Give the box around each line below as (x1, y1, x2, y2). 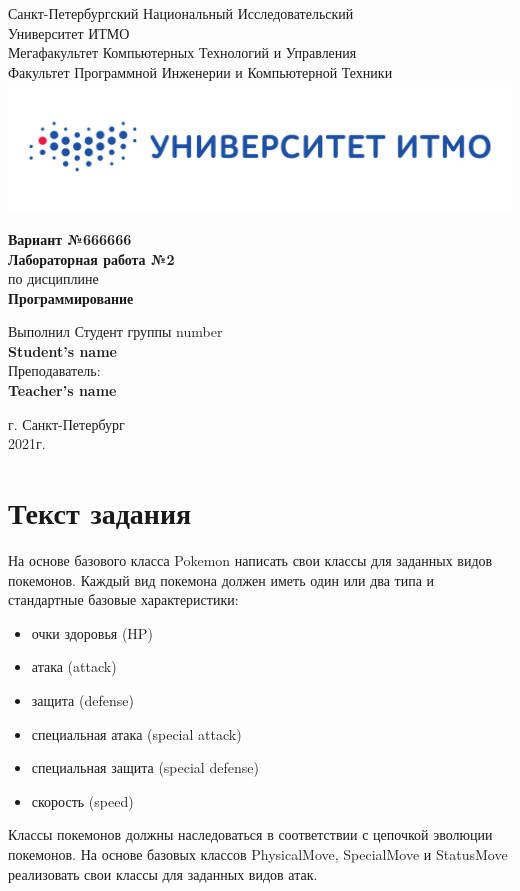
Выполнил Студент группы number (8, 321, 223, 342)
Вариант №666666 (8, 228, 132, 249)
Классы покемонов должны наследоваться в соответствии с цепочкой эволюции (8, 824, 493, 845)
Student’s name (8, 340, 117, 361)
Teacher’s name (8, 380, 117, 401)
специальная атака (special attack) (31, 723, 242, 744)
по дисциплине (8, 268, 99, 289)
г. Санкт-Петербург (8, 413, 125, 434)
